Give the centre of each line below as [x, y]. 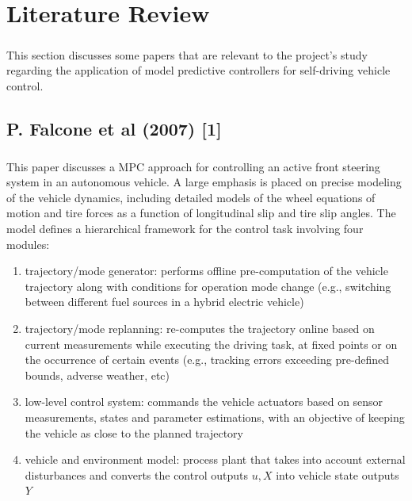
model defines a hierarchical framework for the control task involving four [185, 229]
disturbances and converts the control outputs [137, 474]
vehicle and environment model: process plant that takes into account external [215, 459]
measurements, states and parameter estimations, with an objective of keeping [215, 417]
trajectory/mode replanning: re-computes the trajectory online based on [200, 329]
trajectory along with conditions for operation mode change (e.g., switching [208, 286]
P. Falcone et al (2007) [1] [114, 128]
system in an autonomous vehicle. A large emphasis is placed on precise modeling [204, 182]
